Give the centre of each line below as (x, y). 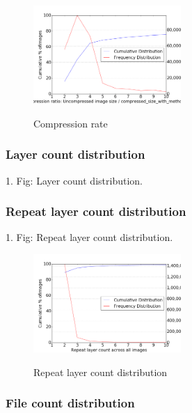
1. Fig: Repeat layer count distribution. (89, 237)
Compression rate (71, 123)
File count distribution (70, 403)
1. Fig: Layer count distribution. (74, 180)
